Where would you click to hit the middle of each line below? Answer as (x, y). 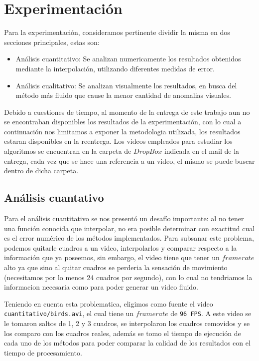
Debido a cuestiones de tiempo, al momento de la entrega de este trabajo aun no (127, 112)
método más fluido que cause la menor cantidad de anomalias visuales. (123, 95)
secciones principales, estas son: (52, 42)
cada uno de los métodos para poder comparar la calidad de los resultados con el (127, 343)
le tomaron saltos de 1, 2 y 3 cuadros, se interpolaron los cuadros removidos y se (127, 323)
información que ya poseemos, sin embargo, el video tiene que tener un (112, 257)
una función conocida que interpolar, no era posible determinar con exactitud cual (129, 228)
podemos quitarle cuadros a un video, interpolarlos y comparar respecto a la (121, 247)
